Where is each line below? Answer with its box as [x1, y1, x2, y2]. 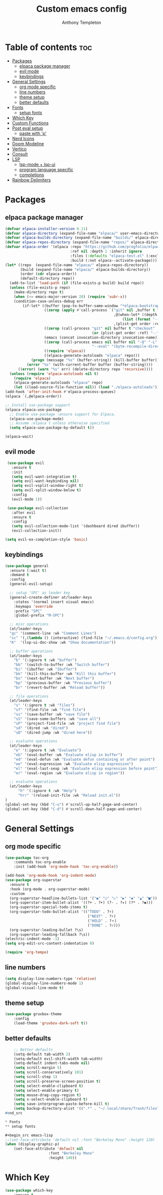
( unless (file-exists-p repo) [9, 285, 70, 290]
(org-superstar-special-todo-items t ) [9, 905, 88, 910]
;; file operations [9, 694, 49, 699]
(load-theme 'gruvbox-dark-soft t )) [14, 1021, 88, 1026]
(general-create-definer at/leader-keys [9, 595, 92, 600]
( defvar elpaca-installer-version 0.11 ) [5, 226, 88, 231]
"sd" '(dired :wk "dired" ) [14, 725, 68, 731]
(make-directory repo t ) [14, 289, 64, 294]
